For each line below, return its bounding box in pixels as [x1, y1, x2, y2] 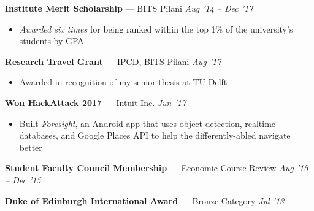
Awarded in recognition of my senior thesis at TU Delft [19, 75, 228, 88]
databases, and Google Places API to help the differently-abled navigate [19, 129, 291, 142]
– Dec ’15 [5, 173, 41, 186]
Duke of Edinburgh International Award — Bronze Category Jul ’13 [5, 194, 285, 207]
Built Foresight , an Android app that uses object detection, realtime [19, 117, 276, 129]
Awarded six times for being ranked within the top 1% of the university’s [19, 22, 293, 35]
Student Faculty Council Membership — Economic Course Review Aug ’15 [5, 161, 308, 174]
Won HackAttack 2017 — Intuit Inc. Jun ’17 [5, 96, 186, 109]
